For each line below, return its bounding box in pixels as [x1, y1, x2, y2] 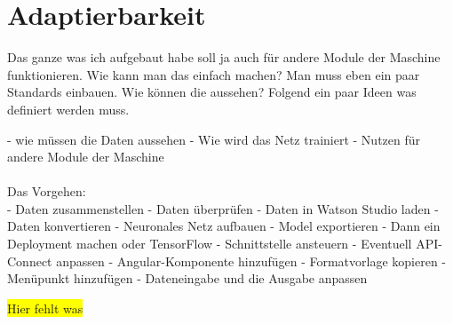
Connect [7, 251, 52, 270]
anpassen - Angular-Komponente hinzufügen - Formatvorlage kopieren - [56, 251, 447, 270]
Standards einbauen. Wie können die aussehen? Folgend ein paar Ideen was [7, 83, 417, 101]
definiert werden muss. [7, 99, 130, 118]
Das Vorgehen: [7, 182, 86, 201]
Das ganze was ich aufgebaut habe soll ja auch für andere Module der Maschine [7, 48, 441, 67]
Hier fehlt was [7, 298, 83, 317]
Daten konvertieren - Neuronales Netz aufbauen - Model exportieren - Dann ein [7, 217, 441, 235]
